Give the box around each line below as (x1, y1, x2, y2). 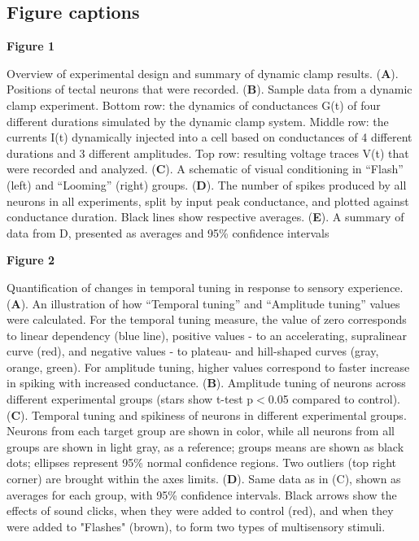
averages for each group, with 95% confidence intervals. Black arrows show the (7, 486, 397, 503)
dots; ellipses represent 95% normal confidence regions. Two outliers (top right (7, 454, 397, 471)
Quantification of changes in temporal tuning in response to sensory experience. (7, 278, 404, 295)
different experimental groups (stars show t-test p (7, 390, 254, 408)
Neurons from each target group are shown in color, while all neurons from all (7, 422, 395, 439)
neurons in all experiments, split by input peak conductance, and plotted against (7, 192, 409, 209)
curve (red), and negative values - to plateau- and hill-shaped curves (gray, (7, 342, 379, 360)
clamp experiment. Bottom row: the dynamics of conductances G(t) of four (7, 96, 381, 113)
